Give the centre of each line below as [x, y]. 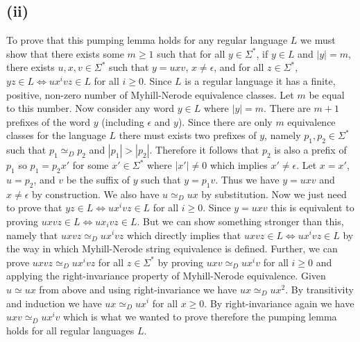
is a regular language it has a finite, [260, 80]
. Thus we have [247, 179]
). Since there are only [225, 121]
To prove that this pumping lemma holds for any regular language [147, 40]
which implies [239, 165]
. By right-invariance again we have [279, 303]
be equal [327, 94]
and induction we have [54, 303]
